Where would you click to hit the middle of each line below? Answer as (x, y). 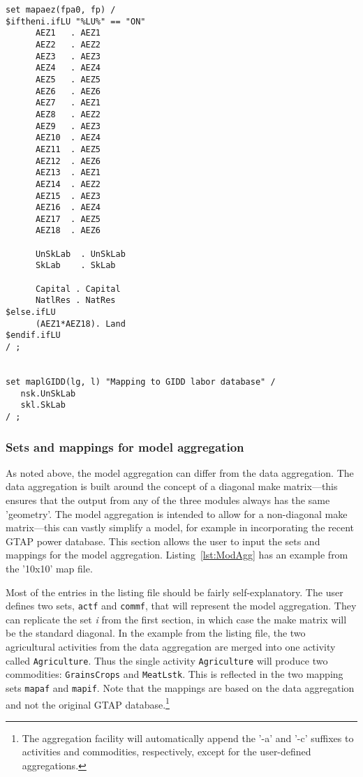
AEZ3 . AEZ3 (68, 56)
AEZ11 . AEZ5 (68, 149)
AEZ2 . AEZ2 (68, 44)
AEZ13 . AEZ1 (68, 173)
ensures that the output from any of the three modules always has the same (168, 500)
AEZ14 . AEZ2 (68, 184)
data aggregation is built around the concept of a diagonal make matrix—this (172, 486)
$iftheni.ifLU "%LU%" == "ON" (76, 21)
